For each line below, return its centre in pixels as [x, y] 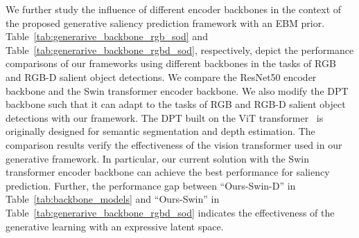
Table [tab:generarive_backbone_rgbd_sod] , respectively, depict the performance [180, 49]
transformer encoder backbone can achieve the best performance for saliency [168, 172]
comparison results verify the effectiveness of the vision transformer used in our [174, 144]
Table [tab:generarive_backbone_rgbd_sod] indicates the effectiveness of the [170, 212]
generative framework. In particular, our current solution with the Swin [157, 158]
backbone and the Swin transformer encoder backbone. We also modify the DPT [177, 90]
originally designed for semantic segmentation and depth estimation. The [160, 131]
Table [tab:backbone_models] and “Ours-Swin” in [113, 199]
